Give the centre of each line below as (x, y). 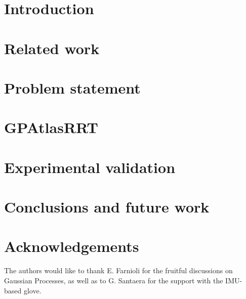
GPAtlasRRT (51, 127)
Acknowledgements (72, 246)
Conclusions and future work (107, 207)
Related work (52, 48)
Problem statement (72, 87)
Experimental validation (90, 167)
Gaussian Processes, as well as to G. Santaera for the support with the (114, 280)
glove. (32, 290)
